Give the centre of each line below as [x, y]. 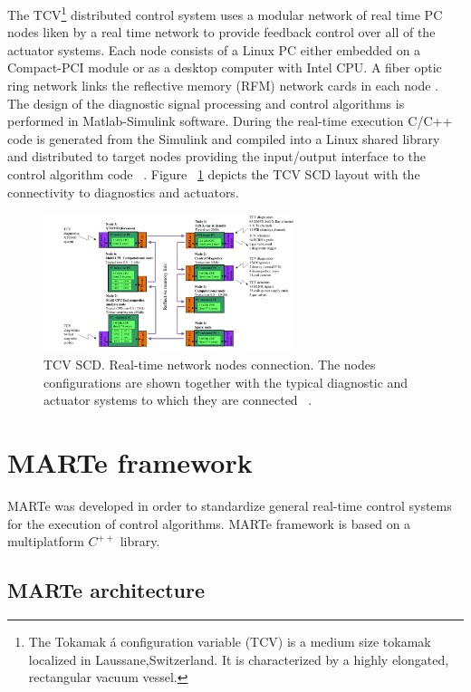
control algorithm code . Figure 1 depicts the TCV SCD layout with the [214, 174]
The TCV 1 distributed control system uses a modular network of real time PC [225, 13]
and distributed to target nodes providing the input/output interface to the [216, 156]
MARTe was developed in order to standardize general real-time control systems [230, 506]
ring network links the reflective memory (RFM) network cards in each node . [223, 86]
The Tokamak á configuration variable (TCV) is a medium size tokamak [230, 641]
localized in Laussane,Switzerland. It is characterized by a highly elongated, [239, 659]
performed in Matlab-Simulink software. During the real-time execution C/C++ [230, 121]
